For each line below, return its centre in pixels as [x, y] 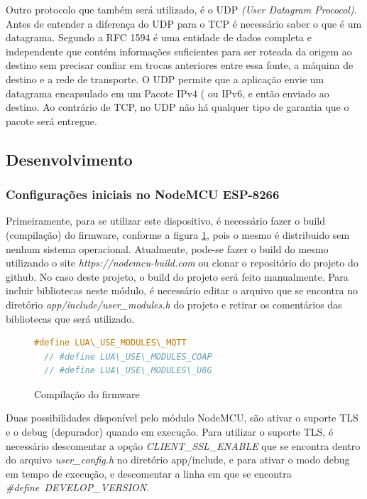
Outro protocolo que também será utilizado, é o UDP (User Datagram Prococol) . [181, 9]
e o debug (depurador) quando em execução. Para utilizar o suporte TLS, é [170, 432]
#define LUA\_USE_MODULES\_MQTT [110, 343]
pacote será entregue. [51, 120]
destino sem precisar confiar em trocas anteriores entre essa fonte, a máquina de [180, 65]
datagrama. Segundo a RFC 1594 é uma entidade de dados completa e [159, 37]
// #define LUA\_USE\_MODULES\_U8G [128, 371]
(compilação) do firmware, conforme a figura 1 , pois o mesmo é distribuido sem [178, 234]
